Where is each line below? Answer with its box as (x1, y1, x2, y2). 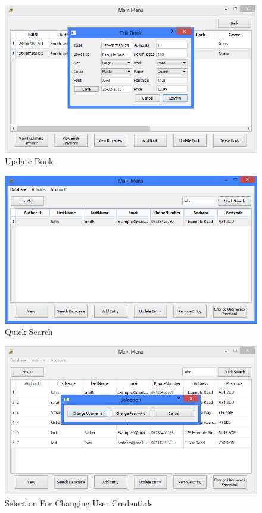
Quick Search (5, 325, 53, 338)
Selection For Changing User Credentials (5, 496, 153, 509)
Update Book (5, 155, 54, 167)
